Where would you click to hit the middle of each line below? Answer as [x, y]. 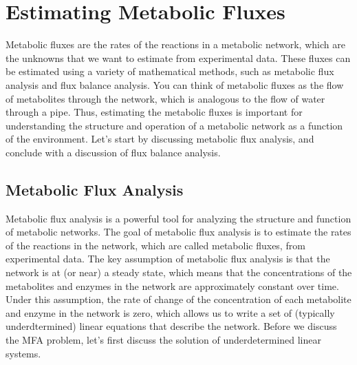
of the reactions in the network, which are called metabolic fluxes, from [155, 245]
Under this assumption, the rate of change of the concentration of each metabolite [178, 299]
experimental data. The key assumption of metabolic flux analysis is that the [168, 259]
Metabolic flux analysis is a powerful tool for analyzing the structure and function [178, 218]
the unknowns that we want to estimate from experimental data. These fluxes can [178, 58]
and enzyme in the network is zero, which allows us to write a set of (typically [170, 312]
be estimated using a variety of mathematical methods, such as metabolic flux [170, 71]
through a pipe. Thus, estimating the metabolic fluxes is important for [154, 112]
